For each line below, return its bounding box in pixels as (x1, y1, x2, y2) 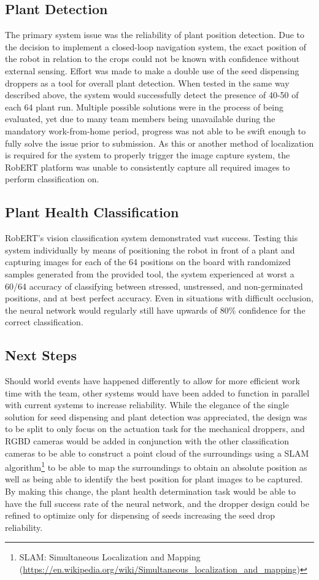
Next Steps (5, 346, 77, 365)
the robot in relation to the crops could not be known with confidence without (5, 52, 300, 65)
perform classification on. (5, 172, 99, 185)
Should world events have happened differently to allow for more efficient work (5, 374, 300, 387)
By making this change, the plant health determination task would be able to (5, 485, 296, 498)
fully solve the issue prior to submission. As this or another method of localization (5, 136, 314, 149)
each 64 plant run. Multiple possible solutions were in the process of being (5, 100, 284, 113)
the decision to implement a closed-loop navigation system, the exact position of (5, 40, 307, 53)
